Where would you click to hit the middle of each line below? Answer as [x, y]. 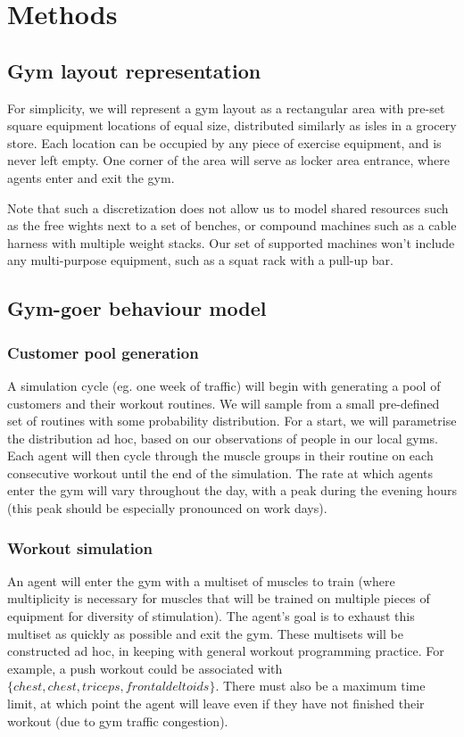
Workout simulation [80, 547]
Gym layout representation [134, 70]
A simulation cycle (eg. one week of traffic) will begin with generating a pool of [224, 385]
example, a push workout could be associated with [145, 668]
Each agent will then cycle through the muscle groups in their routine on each [220, 455]
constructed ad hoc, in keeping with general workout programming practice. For [226, 651]
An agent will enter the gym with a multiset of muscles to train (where [201, 580]
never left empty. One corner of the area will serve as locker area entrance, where [228, 160]
